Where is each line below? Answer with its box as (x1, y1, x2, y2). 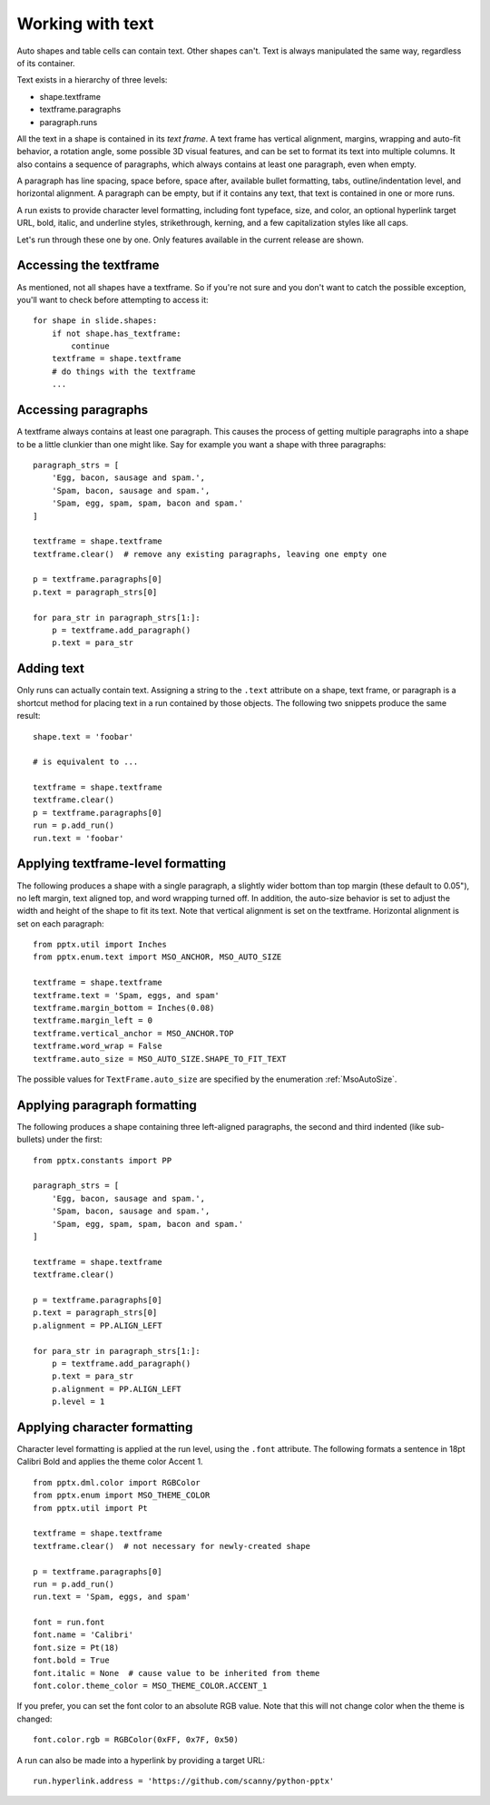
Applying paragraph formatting (16, 1097, 197, 1113)
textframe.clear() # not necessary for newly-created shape (33, 1541, 310, 1551)
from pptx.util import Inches (33, 939, 168, 950)
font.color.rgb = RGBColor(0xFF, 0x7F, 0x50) (33, 1734, 240, 1745)
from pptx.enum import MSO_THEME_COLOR (33, 1490, 211, 1501)
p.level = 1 (51, 1397, 105, 1407)
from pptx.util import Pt (33, 1503, 149, 1513)
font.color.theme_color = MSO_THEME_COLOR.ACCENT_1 (33, 1681, 268, 1692)
